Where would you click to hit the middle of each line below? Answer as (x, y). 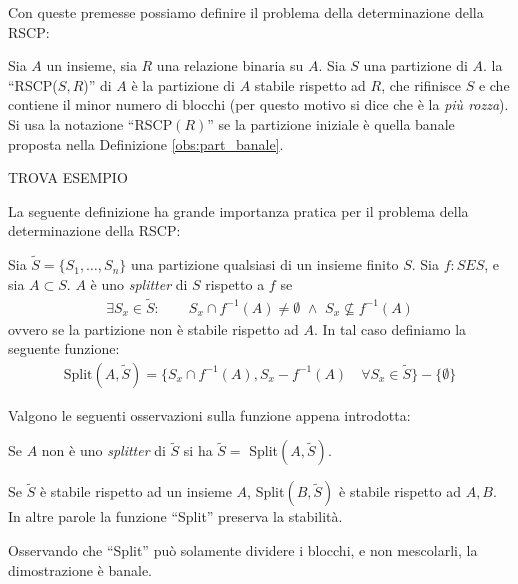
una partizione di (415, 65)
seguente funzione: (64, 348)
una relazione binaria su (230, 65)
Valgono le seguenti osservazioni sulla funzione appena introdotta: (209, 414)
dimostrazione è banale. (80, 569)
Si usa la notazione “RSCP (90, 123)
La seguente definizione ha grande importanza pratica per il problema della (238, 210)
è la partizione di (183, 84)
